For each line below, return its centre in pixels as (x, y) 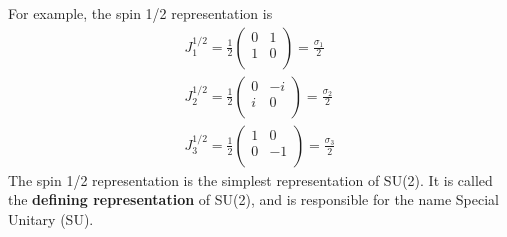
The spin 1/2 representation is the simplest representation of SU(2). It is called (250, 179)
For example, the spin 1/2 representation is (140, 13)
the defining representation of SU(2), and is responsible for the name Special (253, 199)
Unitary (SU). (51, 218)
